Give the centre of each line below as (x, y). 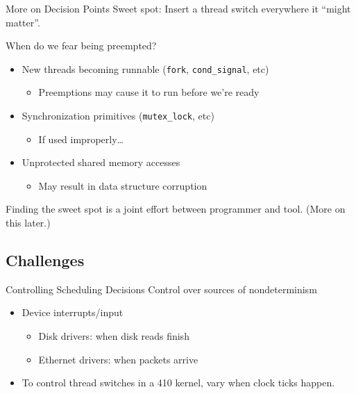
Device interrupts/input (73, 312)
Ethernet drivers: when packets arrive (118, 359)
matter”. (23, 22)
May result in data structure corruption (123, 185)
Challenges (45, 260)
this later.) (28, 223)
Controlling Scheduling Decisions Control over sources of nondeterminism (161, 289)
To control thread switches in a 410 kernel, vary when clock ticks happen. (178, 383)
